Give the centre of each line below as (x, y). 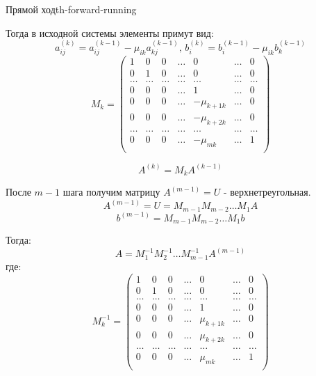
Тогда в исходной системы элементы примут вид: (110, 32)
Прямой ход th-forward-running (71, 9)
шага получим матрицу (111, 192)
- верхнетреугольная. (267, 192)
